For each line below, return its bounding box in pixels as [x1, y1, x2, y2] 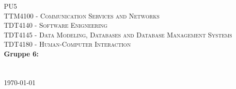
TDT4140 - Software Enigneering [4, 20, 108, 30]
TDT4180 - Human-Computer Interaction [4, 39, 131, 49]
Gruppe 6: [4, 48, 39, 58]
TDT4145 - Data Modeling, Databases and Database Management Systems [4, 29, 232, 39]
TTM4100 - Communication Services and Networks [4, 10, 160, 20]
